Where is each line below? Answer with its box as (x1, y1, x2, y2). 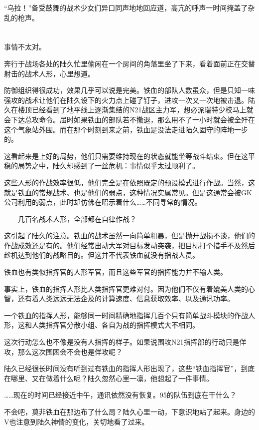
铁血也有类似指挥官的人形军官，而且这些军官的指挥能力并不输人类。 (4, 267, 227, 277)
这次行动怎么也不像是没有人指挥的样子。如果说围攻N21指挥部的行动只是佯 (4, 337, 247, 347)
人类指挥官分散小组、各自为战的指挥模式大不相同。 (31, 320, 199, 330)
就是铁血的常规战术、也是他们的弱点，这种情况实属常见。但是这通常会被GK (4, 187, 252, 197)
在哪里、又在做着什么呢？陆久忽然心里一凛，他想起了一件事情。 (4, 373, 213, 383)
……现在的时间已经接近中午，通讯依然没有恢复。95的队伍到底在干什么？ (4, 390, 237, 400)
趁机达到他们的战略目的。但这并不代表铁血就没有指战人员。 (4, 250, 199, 260)
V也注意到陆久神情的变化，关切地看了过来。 (4, 416, 149, 427)
